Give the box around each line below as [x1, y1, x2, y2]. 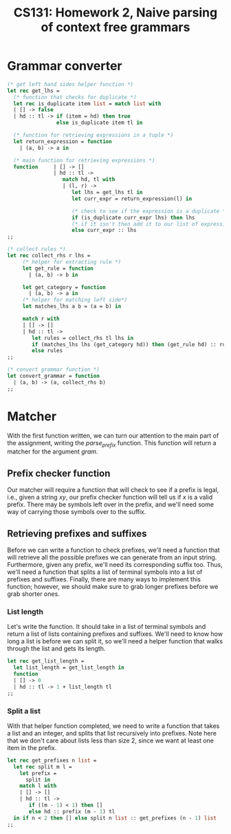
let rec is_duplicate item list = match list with [13, 100, 162, 107]
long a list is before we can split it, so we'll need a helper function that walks [7, 637, 223, 645]
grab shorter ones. [7, 590, 60, 598]
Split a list [7, 706, 41, 716]
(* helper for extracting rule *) [22, 258, 122, 266]
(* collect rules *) [7, 246, 67, 253]
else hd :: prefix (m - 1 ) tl [28, 808, 115, 815]
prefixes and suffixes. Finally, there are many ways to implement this [7, 575, 201, 584]
